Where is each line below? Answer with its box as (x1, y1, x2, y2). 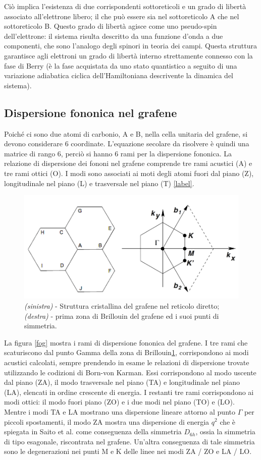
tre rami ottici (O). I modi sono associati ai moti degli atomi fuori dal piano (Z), (4, 167, 254, 178)
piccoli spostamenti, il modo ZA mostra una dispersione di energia (4, 416, 210, 427)
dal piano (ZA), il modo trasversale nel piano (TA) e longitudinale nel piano (4, 377, 240, 387)
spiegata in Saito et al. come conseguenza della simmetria (4, 426, 182, 437)
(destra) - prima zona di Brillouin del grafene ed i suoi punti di (24, 310, 219, 321)
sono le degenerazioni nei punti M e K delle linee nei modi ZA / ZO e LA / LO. (4, 446, 252, 456)
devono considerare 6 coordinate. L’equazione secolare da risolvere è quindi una (4, 138, 249, 149)
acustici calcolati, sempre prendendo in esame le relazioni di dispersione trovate (4, 357, 249, 367)
